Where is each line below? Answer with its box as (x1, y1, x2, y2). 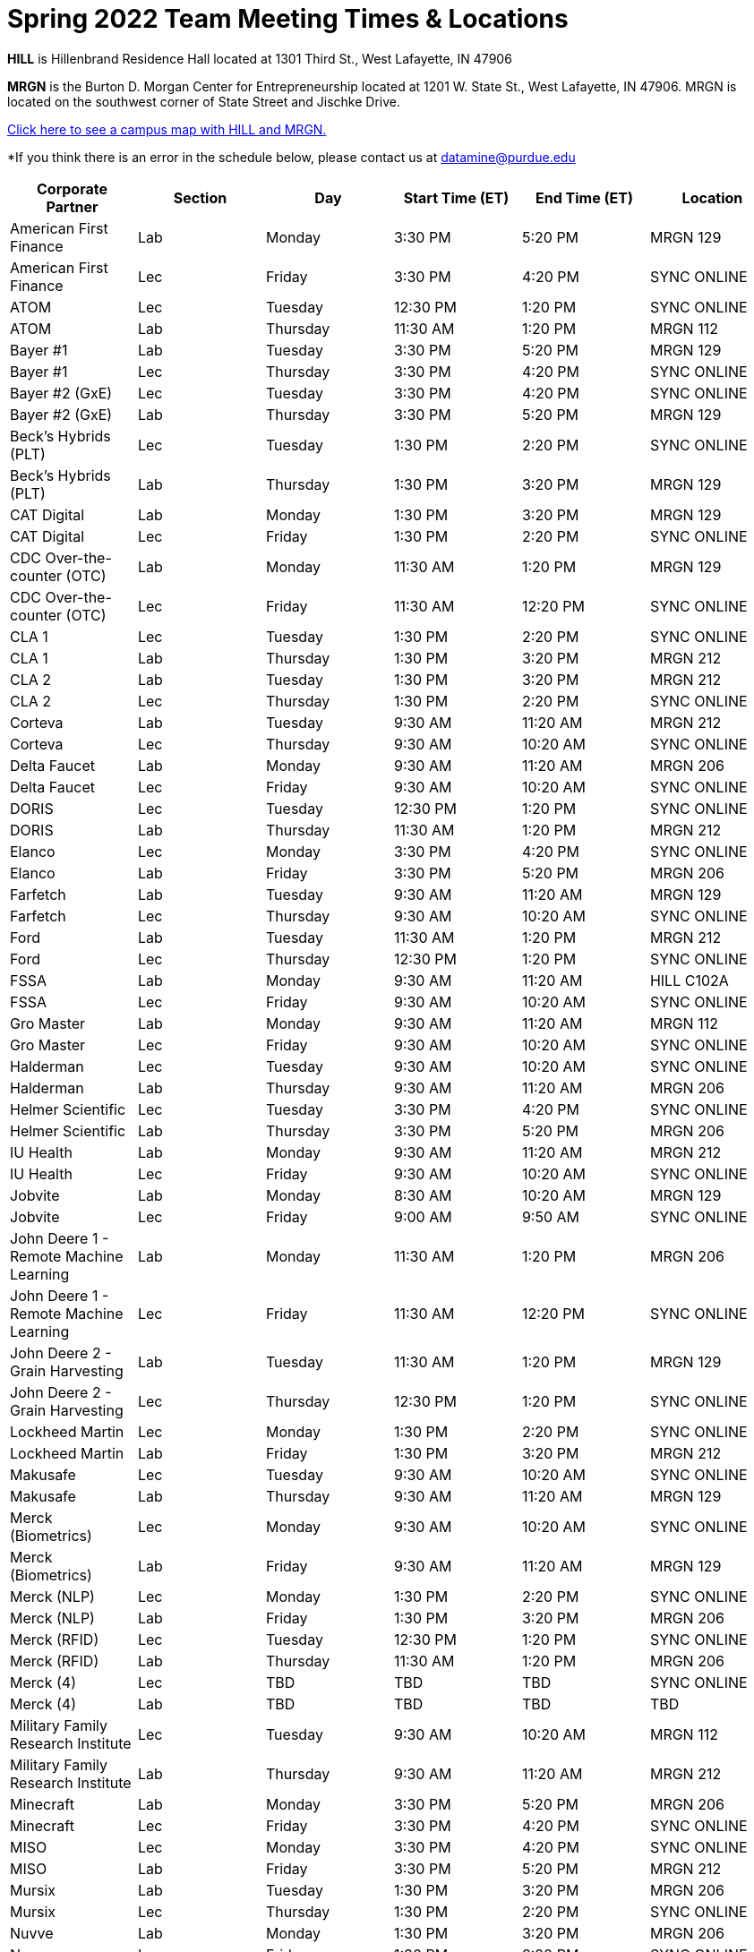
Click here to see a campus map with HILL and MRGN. (7, 121, 327, 137)
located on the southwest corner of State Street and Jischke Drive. (7, 93, 401, 109)
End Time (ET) (535, 188, 633, 207)
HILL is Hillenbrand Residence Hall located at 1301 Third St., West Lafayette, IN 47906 (7, 50, 512, 66)
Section (173, 188, 227, 207)
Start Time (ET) (403, 188, 510, 207)
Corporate (36, 179, 107, 198)
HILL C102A (649, 971, 729, 989)
